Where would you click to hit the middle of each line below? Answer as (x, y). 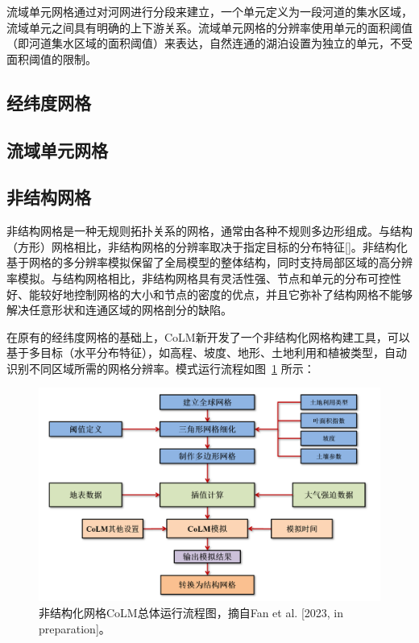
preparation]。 (75, 628)
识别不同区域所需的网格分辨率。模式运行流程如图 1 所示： (161, 368)
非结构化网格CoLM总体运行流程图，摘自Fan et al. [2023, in (191, 613)
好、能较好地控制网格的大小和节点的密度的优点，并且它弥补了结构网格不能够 (209, 294)
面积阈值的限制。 (52, 58)
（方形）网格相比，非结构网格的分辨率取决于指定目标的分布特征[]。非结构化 (207, 246)
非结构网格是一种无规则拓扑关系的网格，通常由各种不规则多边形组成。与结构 (209, 231)
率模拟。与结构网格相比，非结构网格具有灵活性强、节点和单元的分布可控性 (204, 278)
